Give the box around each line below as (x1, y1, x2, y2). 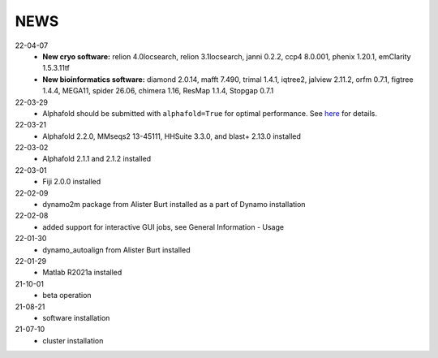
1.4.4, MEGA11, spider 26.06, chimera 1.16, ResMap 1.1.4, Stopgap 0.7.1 (42, 86, 274, 96)
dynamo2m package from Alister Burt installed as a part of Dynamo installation (42, 200, 306, 209)
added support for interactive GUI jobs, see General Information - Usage (42, 222, 284, 231)
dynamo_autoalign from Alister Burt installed (42, 244, 191, 255)
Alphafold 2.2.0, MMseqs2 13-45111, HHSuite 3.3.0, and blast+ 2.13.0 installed (42, 131, 302, 141)
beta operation (42, 291, 92, 300)
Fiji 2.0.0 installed (42, 177, 101, 187)
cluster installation (42, 335, 104, 345)
